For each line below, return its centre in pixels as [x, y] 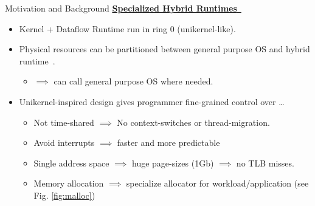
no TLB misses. [265, 163]
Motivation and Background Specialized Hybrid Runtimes [121, 8]
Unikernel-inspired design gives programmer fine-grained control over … [152, 101]
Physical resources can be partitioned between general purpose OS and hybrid [164, 49]
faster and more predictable [168, 142]
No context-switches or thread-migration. [193, 122]
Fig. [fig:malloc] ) [64, 195]
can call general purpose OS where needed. [133, 81]
